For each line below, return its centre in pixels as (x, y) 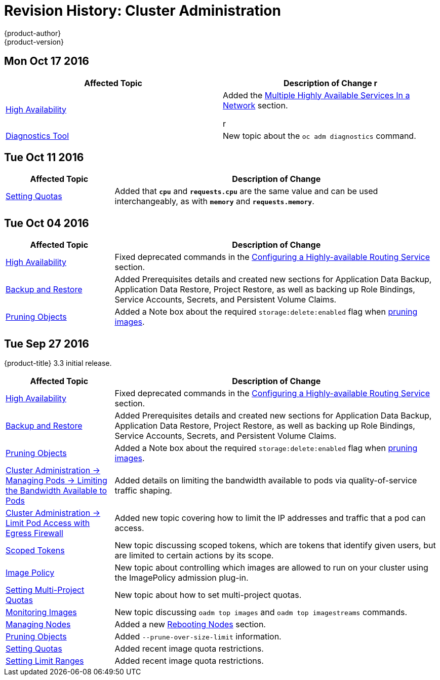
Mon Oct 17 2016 (47, 61)
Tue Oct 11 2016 (44, 158)
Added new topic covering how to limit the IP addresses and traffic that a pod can (270, 518)
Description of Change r (330, 83)
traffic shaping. (143, 491)
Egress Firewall (34, 533)
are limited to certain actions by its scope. (194, 556)
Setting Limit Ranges (45, 661)
